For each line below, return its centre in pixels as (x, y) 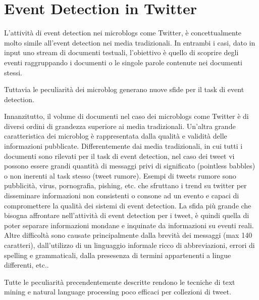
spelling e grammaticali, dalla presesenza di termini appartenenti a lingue (118, 255)
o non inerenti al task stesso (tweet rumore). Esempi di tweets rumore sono (120, 175)
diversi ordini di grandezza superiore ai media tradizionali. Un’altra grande (120, 126)
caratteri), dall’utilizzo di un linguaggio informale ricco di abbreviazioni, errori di (129, 245)
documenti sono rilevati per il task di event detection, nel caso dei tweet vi (119, 156)
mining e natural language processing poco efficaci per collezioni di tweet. (118, 292)
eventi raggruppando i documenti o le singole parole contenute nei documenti (123, 62)
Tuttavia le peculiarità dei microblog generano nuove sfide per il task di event (124, 89)
